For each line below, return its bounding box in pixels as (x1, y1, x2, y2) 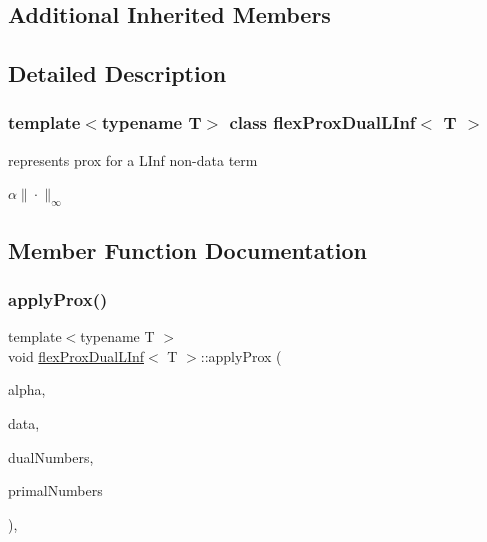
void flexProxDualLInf (8, 345, 145, 366)
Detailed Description (8, 58, 227, 89)
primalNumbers (8, 480, 103, 501)
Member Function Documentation (8, 234, 368, 265)
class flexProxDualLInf (229, 110, 416, 135)
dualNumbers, (8, 446, 94, 467)
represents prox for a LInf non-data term (8, 149, 258, 170)
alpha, (8, 379, 46, 400)
